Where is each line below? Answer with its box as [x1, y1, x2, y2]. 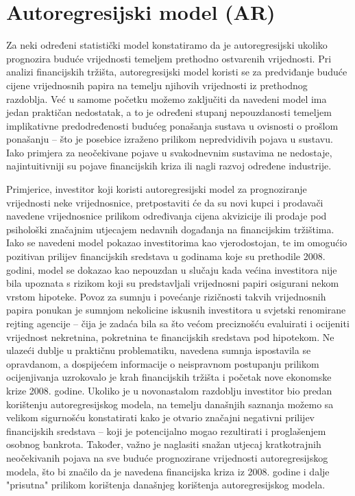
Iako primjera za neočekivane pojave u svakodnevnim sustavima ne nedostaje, [6, 145, 332, 159]
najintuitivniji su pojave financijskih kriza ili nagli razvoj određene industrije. [6, 158, 332, 173]
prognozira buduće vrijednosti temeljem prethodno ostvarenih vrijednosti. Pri [6, 51, 332, 65]
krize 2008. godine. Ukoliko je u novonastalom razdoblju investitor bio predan [6, 383, 332, 397]
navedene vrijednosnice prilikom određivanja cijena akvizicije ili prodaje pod [6, 209, 327, 223]
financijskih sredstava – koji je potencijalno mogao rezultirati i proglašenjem [6, 423, 326, 438]
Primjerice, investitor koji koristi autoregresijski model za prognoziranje [6, 182, 307, 196]
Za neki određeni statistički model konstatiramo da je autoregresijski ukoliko [6, 38, 328, 52]
